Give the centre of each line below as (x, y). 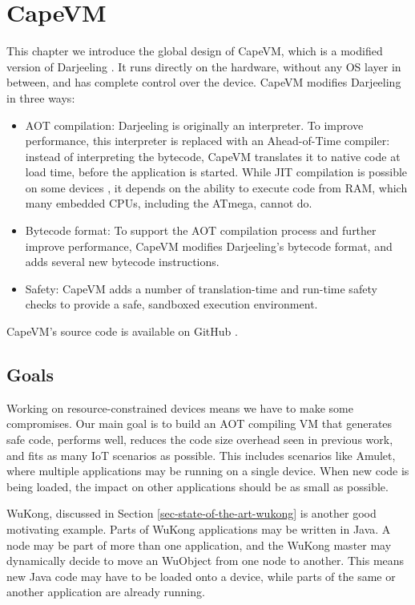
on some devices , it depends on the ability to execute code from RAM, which (216, 187)
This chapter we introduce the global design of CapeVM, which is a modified (195, 51)
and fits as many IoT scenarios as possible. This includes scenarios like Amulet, (201, 455)
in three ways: (41, 97)
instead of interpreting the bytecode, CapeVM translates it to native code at (213, 156)
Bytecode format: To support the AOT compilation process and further (201, 230)
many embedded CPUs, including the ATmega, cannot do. (169, 203)
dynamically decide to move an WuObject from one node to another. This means (205, 561)
